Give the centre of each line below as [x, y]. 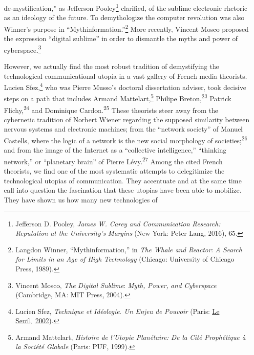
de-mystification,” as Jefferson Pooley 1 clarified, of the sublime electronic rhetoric [126, 7]
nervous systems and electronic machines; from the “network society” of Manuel [124, 129]
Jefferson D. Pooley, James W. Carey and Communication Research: [118, 223]
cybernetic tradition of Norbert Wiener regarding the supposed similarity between [127, 119]
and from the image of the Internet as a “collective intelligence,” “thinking [115, 150]
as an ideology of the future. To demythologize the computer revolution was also [124, 17]
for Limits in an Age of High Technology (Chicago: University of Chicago [125, 259]
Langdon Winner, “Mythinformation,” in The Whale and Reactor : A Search [129, 249]
